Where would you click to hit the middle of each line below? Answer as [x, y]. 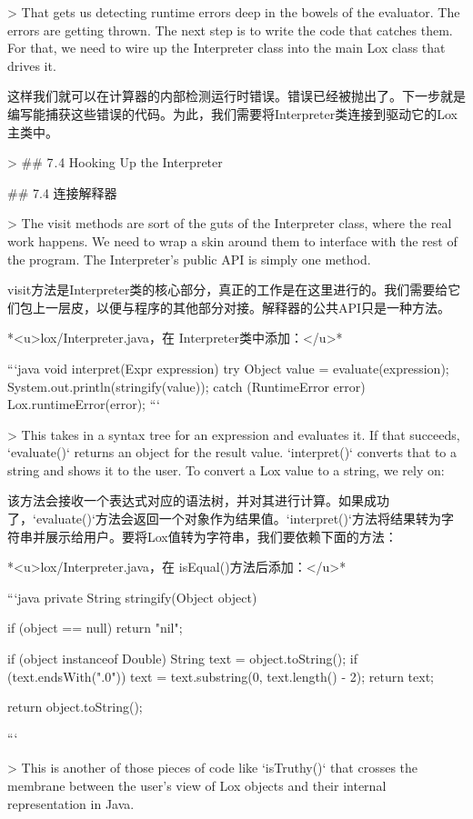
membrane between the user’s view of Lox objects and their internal [197, 785]
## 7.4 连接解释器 [62, 192]
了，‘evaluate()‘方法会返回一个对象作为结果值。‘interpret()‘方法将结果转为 [224, 519]
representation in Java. [71, 803]
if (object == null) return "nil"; [95, 628]
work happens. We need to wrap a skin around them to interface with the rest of [232, 240]
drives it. [32, 65]
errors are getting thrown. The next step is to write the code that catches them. [230, 30]
